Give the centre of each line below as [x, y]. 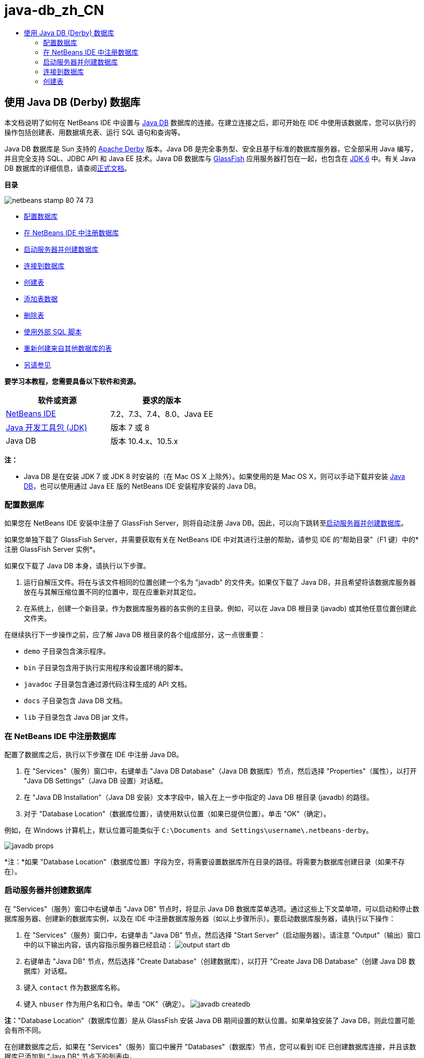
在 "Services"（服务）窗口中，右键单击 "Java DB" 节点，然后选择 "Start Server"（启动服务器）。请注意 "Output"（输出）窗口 [222, 935]
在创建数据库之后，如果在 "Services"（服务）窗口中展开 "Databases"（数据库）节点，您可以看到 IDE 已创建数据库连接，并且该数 [210, 1046]
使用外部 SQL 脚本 [53, 331]
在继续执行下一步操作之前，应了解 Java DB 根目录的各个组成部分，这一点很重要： [135, 635]
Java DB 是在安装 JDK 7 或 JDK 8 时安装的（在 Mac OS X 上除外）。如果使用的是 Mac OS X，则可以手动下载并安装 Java [214, 476]
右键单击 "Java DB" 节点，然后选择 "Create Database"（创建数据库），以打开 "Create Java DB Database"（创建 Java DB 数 [220, 961]
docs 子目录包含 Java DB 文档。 [75, 701]
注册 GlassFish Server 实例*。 [52, 549]
